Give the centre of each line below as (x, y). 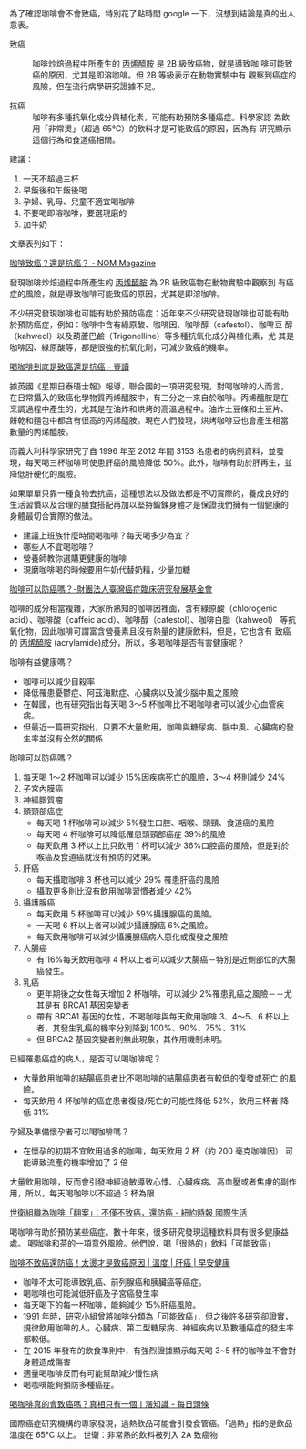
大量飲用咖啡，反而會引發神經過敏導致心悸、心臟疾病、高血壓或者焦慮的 (145, 1182)
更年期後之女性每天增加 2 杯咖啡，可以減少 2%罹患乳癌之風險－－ (160, 994)
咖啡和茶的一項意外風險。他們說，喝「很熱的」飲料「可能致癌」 (155, 1243)
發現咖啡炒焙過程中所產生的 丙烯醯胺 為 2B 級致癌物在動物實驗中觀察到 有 (148, 282)
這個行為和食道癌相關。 (76, 140)
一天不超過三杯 (51, 179)
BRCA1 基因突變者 (96, 1005)
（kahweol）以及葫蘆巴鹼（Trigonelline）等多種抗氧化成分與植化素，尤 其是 (152, 336)
